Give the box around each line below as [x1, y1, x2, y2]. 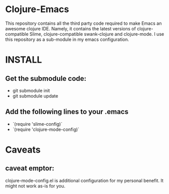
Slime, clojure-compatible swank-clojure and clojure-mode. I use [29, 31, 164, 37]
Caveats [5, 144, 41, 155]
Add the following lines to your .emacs [5, 108, 129, 116]
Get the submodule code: [5, 74, 87, 83]
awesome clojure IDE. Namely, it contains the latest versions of [5, 25, 136, 31]
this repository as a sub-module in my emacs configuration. [5, 36, 130, 42]
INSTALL [5, 54, 42, 66]
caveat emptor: [5, 164, 54, 173]
